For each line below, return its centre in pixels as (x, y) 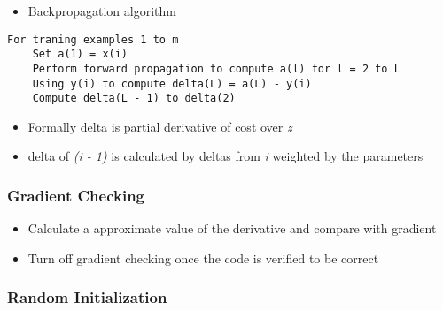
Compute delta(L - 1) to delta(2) (134, 99)
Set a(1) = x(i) (80, 54)
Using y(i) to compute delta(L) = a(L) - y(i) (172, 83)
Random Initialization (87, 297)
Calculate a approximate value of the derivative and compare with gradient (232, 228)
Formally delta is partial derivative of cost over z (160, 126)
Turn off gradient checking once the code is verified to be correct (203, 258)
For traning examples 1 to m (93, 39)
